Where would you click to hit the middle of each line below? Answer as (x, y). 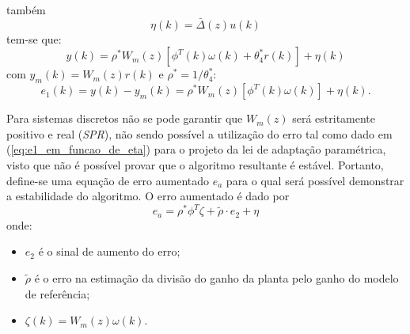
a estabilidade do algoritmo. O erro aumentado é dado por (148, 196)
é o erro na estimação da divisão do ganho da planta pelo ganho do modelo (216, 277)
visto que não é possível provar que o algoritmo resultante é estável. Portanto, (195, 164)
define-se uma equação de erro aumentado (108, 180)
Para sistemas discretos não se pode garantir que (125, 118)
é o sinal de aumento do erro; (109, 251)
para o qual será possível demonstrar (315, 180)
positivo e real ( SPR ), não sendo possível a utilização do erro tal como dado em (199, 133)
